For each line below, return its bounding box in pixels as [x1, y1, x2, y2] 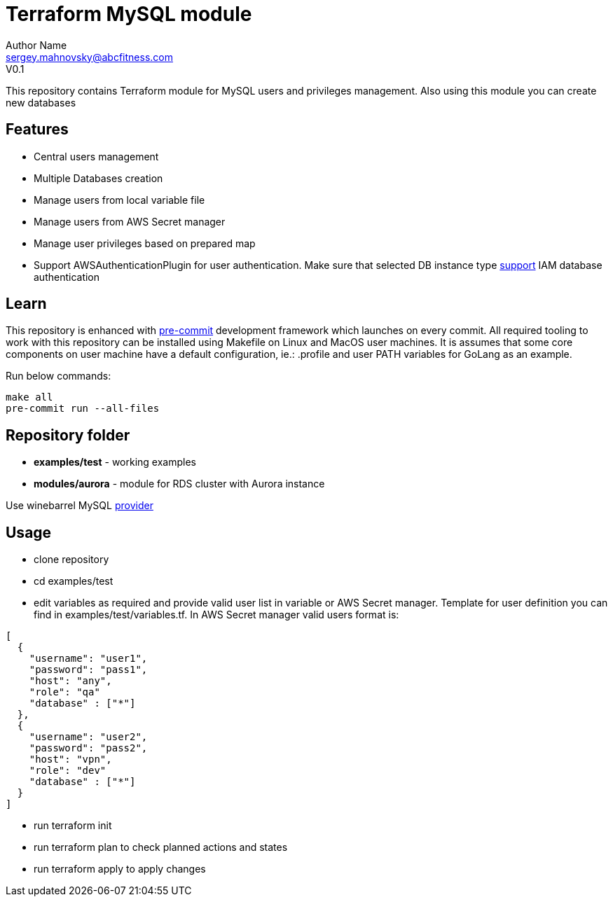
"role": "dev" [29, 765, 106, 777]
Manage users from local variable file [34, 193, 205, 206]
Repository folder [6, 426, 130, 444]
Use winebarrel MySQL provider [6, 499, 153, 512]
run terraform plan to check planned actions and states [34, 841, 288, 854]
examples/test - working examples [34, 456, 196, 469]
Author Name [6, 39, 67, 51]
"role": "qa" [29, 686, 100, 698]
